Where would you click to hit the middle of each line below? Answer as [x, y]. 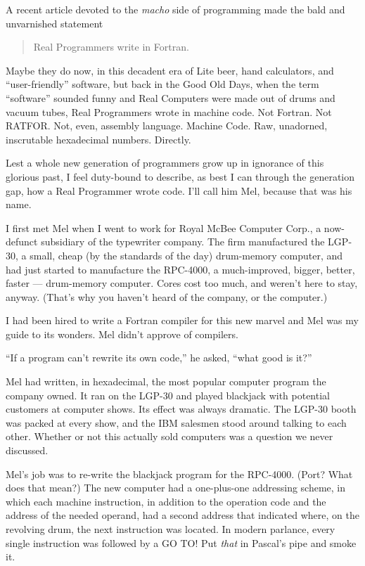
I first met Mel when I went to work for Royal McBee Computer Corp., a [164, 227]
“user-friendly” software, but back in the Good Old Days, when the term [162, 84]
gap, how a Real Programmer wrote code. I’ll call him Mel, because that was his [179, 190]
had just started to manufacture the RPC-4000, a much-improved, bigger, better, [180, 269]
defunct [22, 242]
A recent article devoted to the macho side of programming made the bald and [175, 9]
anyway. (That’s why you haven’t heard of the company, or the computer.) [167, 296]
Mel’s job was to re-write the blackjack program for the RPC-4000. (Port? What [179, 474]
